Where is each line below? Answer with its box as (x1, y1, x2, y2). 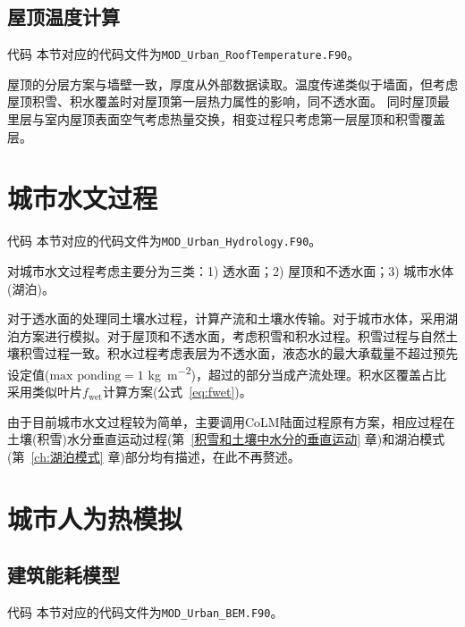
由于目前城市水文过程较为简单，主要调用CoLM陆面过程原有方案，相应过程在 (7, 412, 455, 431)
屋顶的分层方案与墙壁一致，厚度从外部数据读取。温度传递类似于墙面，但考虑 (7, 74, 458, 93)
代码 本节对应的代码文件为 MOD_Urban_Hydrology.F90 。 (7, 231, 322, 250)
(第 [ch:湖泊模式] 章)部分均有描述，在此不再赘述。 (7, 447, 300, 466)
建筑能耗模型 (7, 561, 120, 589)
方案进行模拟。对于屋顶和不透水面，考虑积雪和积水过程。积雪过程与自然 (19, 326, 445, 345)
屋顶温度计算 (7, 3, 120, 30)
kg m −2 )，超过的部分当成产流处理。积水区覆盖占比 (148, 362, 446, 383)
